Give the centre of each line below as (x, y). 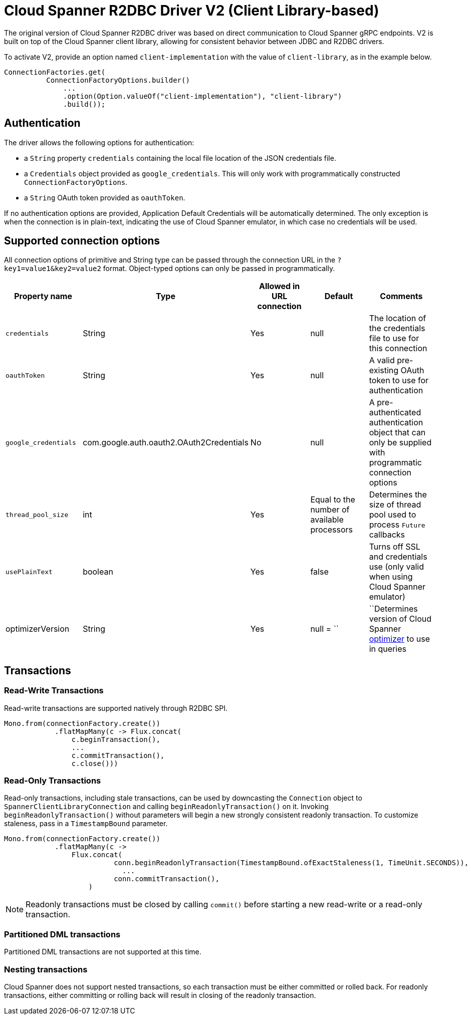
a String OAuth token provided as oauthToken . (105, 197)
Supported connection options (82, 241)
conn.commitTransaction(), (167, 879)
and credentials (398, 557)
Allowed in (279, 286)
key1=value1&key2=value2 (53, 269)
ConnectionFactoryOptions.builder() (118, 80)
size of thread (395, 505)
